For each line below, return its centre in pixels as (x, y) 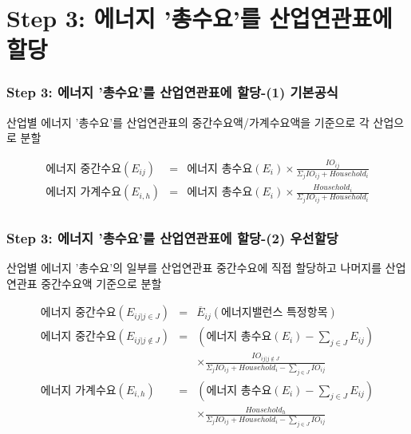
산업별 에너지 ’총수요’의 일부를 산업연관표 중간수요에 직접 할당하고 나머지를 (194, 268)
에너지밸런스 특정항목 (275, 313)
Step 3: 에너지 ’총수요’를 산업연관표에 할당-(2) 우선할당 (172, 237)
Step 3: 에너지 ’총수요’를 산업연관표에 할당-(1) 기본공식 (172, 92)
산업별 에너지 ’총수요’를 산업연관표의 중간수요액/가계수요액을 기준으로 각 (188, 122)
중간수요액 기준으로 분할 (101, 283)
